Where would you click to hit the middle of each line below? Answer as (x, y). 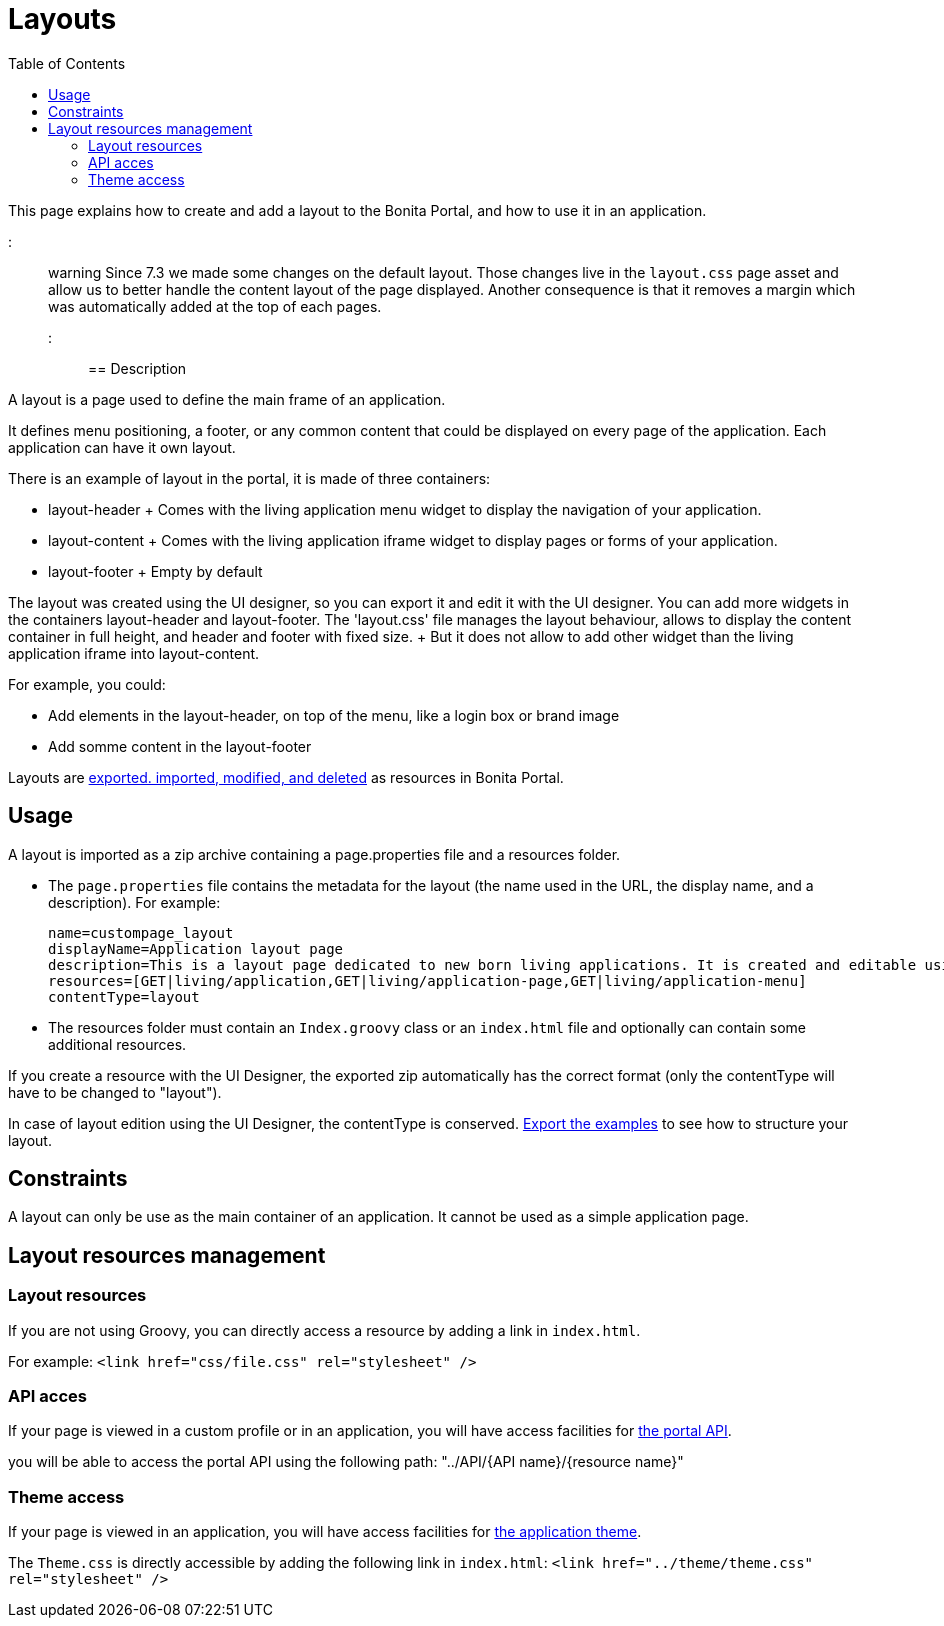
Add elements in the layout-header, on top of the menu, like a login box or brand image (334, 715)
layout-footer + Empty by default (155, 571)
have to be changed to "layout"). (115, 1092)
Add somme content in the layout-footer (180, 746)
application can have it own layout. (122, 447)
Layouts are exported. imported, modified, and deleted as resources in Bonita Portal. (286, 777)
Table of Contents (67, 63)
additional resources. (117, 1044)
